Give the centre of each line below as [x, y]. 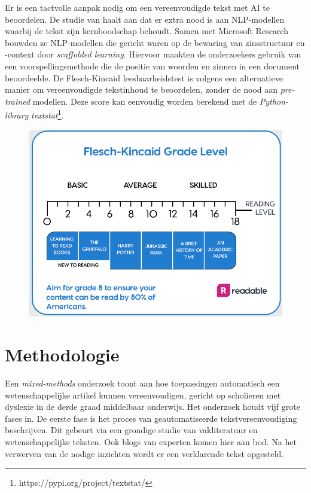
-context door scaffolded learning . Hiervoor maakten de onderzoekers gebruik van [153, 54]
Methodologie [62, 354]
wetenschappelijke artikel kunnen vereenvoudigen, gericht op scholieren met [143, 395]
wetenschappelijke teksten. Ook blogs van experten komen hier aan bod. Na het [151, 441]
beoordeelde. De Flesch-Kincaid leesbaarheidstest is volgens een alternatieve [144, 77]
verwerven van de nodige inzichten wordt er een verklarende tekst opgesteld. [144, 453]
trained [18, 101]
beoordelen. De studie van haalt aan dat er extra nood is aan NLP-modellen [145, 19]
